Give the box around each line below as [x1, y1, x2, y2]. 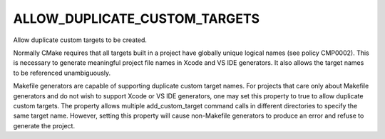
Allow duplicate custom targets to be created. [13, 36, 148, 44]
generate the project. [13, 121, 75, 130]
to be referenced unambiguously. [13, 68, 111, 77]
